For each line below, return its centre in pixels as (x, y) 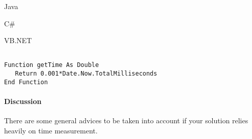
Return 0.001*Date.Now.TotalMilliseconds (86, 74)
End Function (26, 82)
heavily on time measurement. (51, 130)
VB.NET (18, 40)
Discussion (23, 101)
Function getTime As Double (52, 65)
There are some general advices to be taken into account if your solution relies (126, 120)
